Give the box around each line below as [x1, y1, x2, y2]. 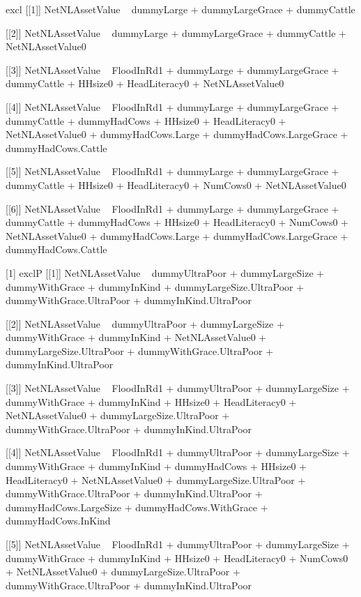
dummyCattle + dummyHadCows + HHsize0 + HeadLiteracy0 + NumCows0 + [6, 215, 348, 229]
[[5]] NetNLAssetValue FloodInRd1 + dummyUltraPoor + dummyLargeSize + [6, 537, 350, 551]
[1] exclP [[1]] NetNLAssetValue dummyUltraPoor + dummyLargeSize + [6, 265, 325, 280]
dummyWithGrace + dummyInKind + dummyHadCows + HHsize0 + [6, 459, 307, 474]
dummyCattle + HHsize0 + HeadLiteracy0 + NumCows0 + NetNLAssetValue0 [6, 177, 346, 192]
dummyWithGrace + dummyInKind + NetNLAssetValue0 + [6, 330, 267, 345]
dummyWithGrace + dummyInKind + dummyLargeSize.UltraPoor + [6, 279, 305, 294]
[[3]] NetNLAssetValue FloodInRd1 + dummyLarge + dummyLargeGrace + [6, 62, 339, 77]
